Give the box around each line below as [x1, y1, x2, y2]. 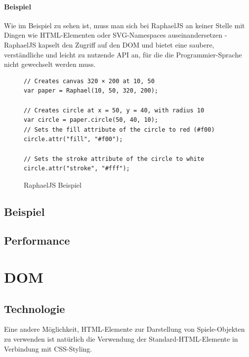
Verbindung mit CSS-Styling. [4, 343, 92, 354]
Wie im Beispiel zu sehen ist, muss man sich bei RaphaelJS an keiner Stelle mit [4, 20, 245, 30]
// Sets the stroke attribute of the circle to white [24, 155, 205, 162]
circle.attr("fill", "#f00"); [24, 136, 123, 143]
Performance [4, 233, 70, 248]
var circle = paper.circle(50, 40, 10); [24, 116, 159, 124]
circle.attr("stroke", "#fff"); [24, 165, 130, 172]
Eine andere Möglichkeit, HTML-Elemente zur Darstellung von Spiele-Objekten [4, 324, 245, 334]
